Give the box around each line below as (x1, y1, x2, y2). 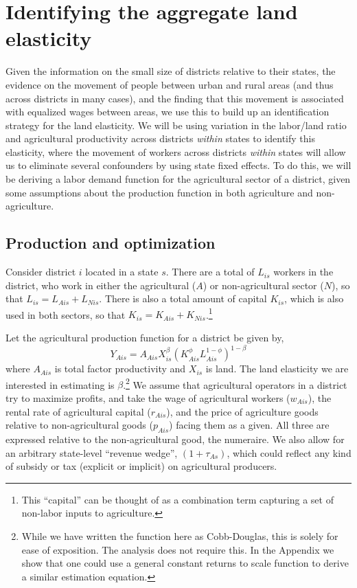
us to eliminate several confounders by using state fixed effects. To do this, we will (5, 158, 352, 172)
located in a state (85, 264, 159, 279)
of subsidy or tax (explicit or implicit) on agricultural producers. (5, 459, 277, 473)
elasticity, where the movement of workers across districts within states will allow (5, 144, 346, 159)
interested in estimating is (5, 377, 115, 392)
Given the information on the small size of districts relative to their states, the (5, 64, 336, 78)
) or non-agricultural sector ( (203, 278, 324, 292)
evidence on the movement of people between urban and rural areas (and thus (5, 77, 334, 91)
